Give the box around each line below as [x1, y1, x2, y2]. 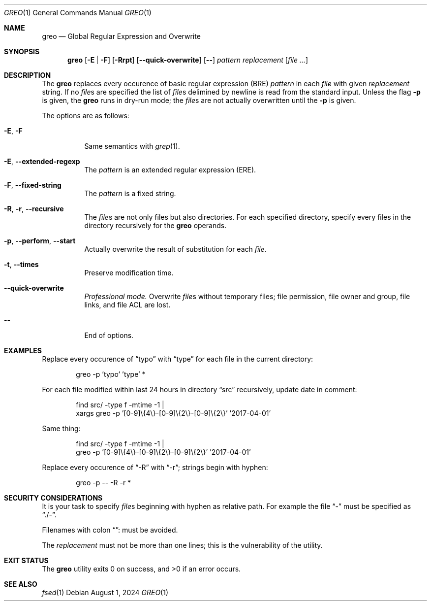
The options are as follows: [42, 111, 129, 120]
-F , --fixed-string [4, 181, 62, 189]
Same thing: [42, 424, 81, 433]
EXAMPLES [4, 346, 42, 355]
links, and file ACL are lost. [84, 301, 171, 309]
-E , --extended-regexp [4, 157, 80, 166]
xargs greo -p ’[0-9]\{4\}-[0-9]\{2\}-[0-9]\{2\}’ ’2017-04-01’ [76, 409, 271, 417]
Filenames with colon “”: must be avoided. [42, 526, 178, 534]
